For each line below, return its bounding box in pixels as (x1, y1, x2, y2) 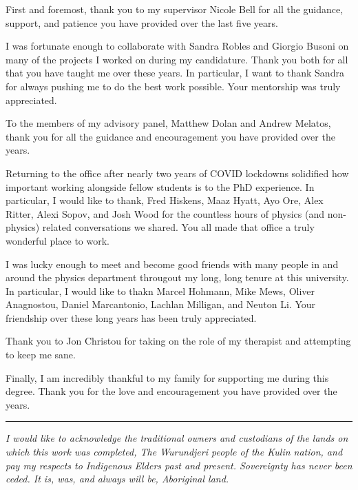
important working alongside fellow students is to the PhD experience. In (6, 179, 315, 194)
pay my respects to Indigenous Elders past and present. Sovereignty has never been (6, 458, 352, 472)
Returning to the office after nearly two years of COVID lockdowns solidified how (6, 165, 349, 180)
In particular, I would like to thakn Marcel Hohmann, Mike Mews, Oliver (6, 283, 315, 298)
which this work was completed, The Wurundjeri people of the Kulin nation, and (6, 445, 343, 459)
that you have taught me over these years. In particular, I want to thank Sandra (6, 65, 344, 80)
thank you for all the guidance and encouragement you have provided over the (6, 129, 335, 143)
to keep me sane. (6, 347, 76, 362)
